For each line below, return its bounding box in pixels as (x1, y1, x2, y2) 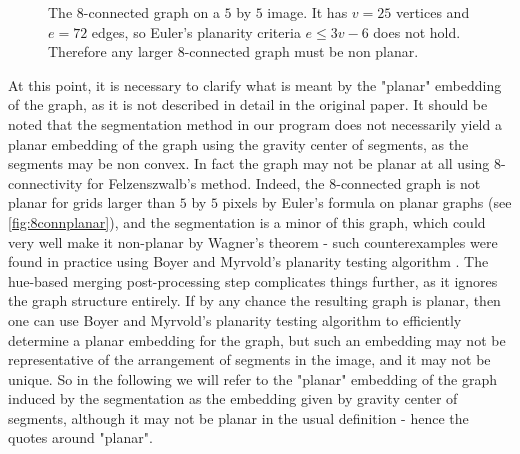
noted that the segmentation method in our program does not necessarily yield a (8, 113, 502, 134)
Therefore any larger (48, 41, 173, 62)
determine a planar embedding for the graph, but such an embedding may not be (8, 329, 506, 350)
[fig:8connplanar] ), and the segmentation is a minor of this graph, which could (8, 211, 486, 232)
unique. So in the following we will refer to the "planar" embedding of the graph (8, 368, 498, 389)
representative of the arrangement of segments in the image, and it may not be (8, 349, 491, 370)
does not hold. (373, 21, 461, 42)
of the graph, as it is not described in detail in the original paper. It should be (8, 94, 488, 115)
